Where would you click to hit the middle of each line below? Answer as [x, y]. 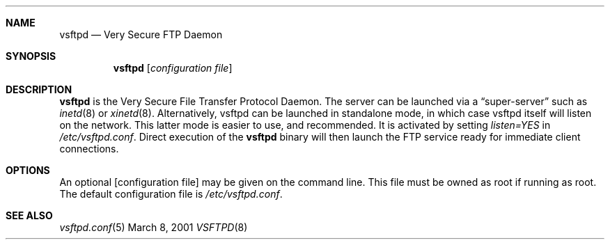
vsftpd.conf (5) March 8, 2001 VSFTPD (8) [154, 227]
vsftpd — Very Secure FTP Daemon [141, 34]
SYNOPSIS [31, 56]
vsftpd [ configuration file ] [173, 68]
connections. [89, 149]
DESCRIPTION [39, 89]
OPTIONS [28, 170]
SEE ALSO [29, 215]
